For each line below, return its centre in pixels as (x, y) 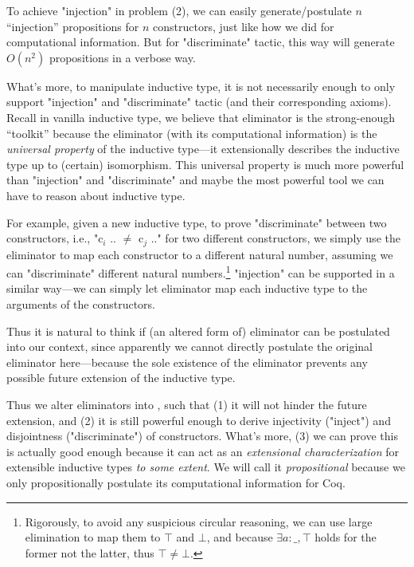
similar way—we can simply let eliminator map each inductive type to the (187, 288)
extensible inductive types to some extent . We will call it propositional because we (206, 467)
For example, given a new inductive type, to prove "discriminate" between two (197, 222)
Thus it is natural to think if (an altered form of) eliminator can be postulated (198, 331)
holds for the (346, 537)
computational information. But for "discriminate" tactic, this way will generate (201, 42)
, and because (240, 537)
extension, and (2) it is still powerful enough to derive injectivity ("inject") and (199, 420)
